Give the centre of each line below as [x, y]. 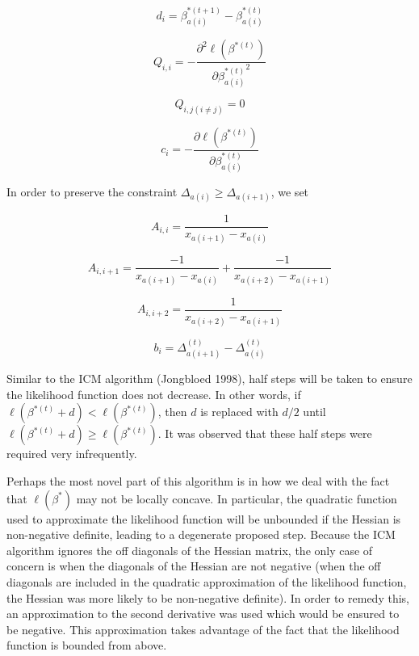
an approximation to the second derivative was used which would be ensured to [203, 614]
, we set [290, 191]
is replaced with [239, 412]
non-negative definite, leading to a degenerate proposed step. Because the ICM [201, 534]
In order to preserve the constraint [92, 191]
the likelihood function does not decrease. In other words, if [154, 394]
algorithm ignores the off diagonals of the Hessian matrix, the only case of [190, 550]
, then [172, 412]
